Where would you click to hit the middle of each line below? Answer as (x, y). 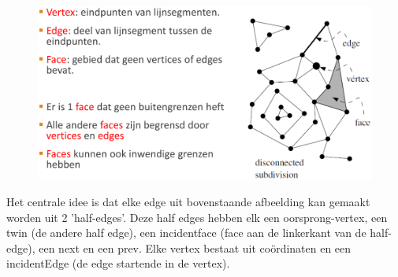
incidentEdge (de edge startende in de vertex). (118, 263)
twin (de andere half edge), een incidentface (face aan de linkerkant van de (186, 233)
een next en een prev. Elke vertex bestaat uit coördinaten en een (195, 247)
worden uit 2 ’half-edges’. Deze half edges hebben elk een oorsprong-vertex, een (197, 217)
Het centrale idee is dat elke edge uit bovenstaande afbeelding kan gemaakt (188, 202)
